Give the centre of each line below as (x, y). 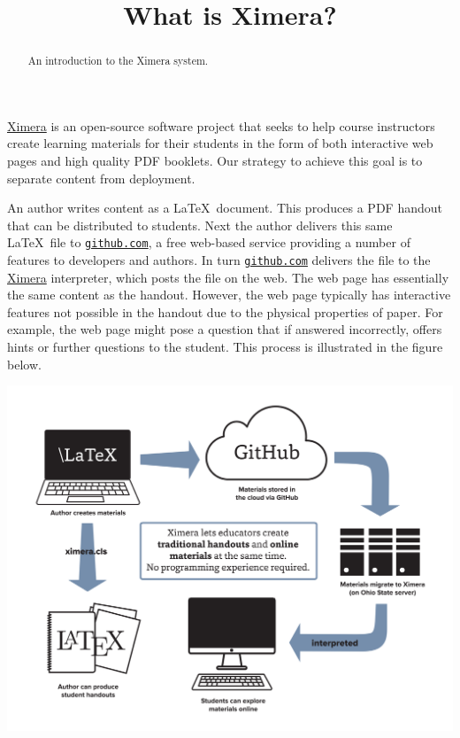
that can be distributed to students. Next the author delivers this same (200, 225)
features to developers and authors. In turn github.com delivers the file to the (219, 260)
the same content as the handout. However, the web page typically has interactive (229, 295)
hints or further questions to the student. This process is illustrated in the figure (225, 347)
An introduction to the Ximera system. (118, 61)
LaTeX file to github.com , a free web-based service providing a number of (209, 242)
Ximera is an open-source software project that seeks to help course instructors (221, 125)
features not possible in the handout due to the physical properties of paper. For (225, 311)
